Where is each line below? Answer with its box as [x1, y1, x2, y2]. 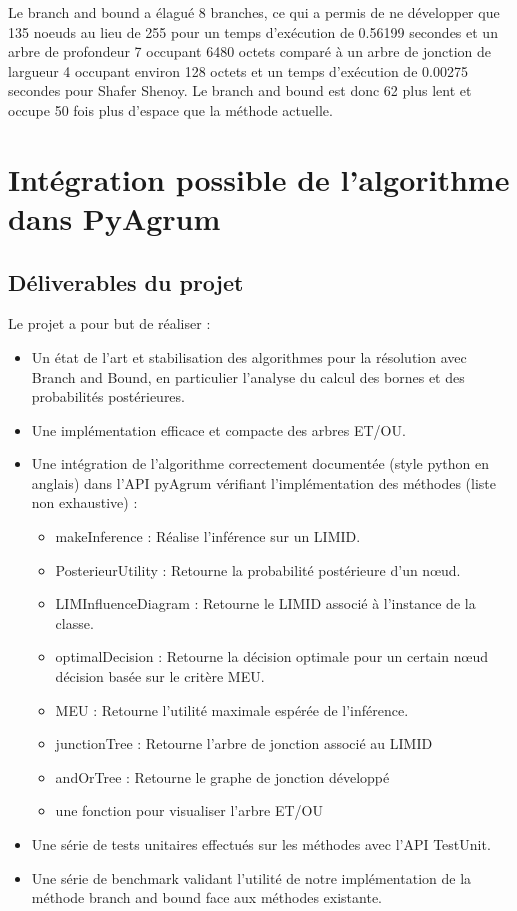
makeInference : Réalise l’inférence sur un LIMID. [55, 526, 361, 547]
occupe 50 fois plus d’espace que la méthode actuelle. [8, 99, 333, 120]
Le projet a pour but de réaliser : [8, 313, 211, 334]
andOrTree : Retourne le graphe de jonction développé [55, 766, 390, 787]
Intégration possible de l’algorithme [8, 158, 510, 199]
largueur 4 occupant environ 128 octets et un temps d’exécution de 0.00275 [8, 60, 468, 81]
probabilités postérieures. [31, 386, 185, 407]
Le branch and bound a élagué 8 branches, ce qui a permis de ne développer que [8, 2, 500, 22]
